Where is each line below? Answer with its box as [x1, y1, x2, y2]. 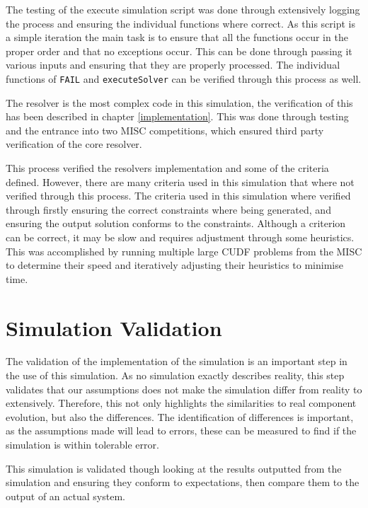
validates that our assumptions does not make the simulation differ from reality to [6, 381, 362, 396]
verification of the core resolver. [6, 137, 142, 151]
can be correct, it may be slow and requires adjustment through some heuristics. [6, 229, 355, 244]
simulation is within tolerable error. [6, 437, 159, 452]
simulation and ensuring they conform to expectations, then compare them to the [6, 475, 360, 490]
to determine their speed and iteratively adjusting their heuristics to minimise [6, 258, 343, 272]
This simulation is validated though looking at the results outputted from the [6, 461, 342, 475]
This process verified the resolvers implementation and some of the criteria [6, 161, 329, 175]
